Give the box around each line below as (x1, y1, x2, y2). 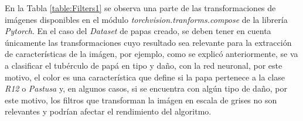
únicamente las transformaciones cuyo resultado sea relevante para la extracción (5, 36, 292, 48)
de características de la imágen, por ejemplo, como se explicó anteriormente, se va (5, 48, 298, 60)
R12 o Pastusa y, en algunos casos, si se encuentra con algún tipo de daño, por (5, 82, 287, 95)
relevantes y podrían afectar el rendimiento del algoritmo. (5, 105, 212, 117)
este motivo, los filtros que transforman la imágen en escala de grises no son (5, 93, 277, 106)
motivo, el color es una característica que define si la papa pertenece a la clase (5, 70, 285, 83)
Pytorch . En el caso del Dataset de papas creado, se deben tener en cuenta (5, 25, 271, 37)
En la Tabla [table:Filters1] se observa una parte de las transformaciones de (5, 2, 276, 14)
